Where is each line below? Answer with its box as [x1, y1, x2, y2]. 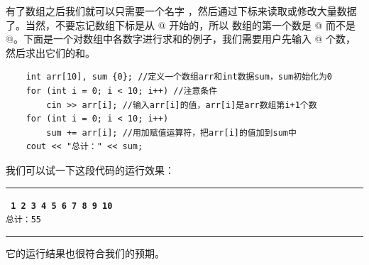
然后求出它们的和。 [6, 45, 95, 60]
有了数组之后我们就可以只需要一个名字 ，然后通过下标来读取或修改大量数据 [6, 4, 357, 18]
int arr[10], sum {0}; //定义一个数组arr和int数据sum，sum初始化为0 [26, 72, 332, 82]
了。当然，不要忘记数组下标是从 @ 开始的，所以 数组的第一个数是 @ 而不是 [6, 17, 356, 32]
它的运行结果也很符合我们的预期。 [6, 245, 165, 260]
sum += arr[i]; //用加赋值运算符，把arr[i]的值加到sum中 [46, 127, 297, 138]
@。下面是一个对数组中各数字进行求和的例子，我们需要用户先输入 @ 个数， [6, 31, 356, 46]
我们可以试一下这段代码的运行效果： [6, 162, 175, 177]
